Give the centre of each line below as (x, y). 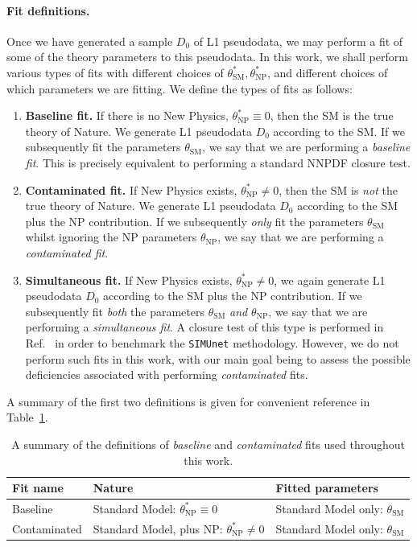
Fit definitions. (48, 10)
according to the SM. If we (339, 131)
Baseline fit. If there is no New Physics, (127, 115)
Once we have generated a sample (90, 41)
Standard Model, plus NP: (158, 528)
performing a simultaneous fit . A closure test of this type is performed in (204, 327)
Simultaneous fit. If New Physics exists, (129, 280)
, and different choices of (327, 72)
